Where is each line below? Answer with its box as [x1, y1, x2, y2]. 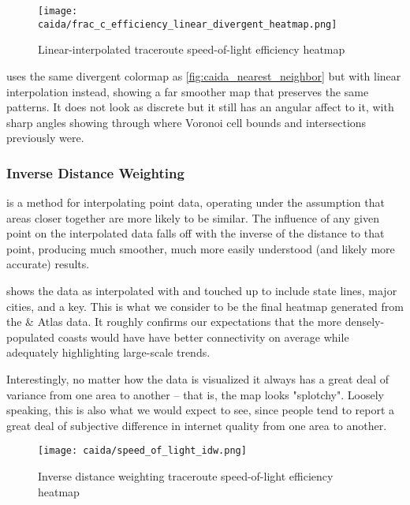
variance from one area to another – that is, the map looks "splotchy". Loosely [6, 386, 384, 402]
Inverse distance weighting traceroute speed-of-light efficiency [38, 468, 334, 484]
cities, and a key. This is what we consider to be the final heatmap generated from [6, 297, 404, 314]
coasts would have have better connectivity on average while [58, 328, 349, 345]
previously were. [6, 129, 84, 146]
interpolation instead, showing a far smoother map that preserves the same [6, 83, 369, 99]
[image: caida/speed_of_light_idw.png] [38, 445, 247, 457]
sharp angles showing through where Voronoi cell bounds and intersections [6, 114, 367, 130]
